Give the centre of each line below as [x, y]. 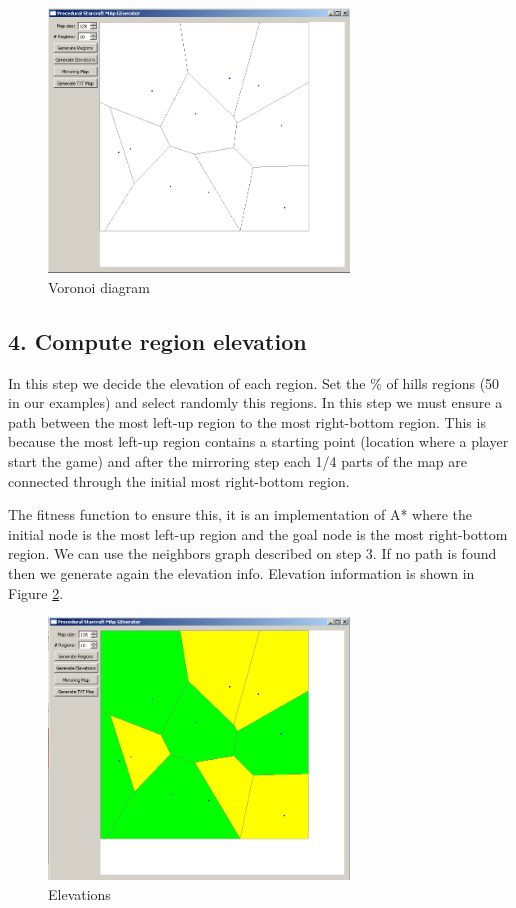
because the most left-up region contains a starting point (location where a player [258, 441]
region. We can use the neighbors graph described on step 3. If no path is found [252, 553]
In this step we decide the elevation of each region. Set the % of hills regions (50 [254, 382]
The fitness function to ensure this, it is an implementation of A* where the [240, 514]
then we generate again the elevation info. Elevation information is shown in [241, 572]
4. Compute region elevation [157, 340]
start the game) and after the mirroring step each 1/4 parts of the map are [237, 460]
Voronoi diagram [99, 286]
